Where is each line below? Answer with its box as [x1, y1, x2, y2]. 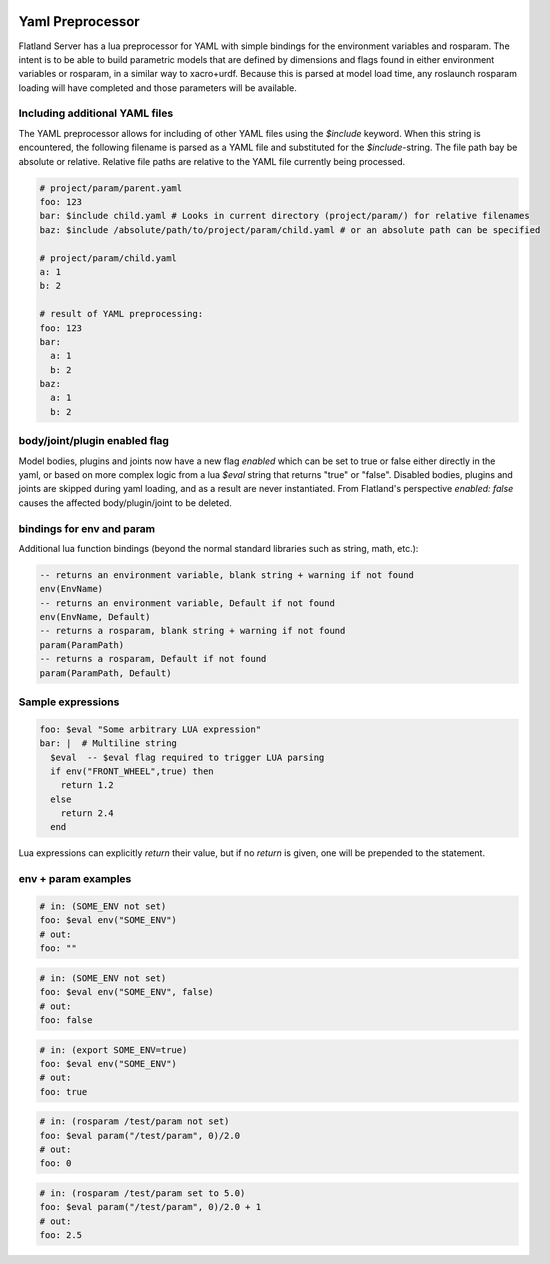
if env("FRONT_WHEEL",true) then [50, 765, 214, 777]
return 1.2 [60, 780, 114, 791]
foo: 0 [39, 1158, 72, 1169]
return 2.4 [60, 808, 114, 819]
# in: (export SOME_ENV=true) [39, 1044, 188, 1055]
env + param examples [18, 872, 132, 886]
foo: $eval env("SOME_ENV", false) [39, 986, 214, 998]
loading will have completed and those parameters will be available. [18, 81, 297, 94]
